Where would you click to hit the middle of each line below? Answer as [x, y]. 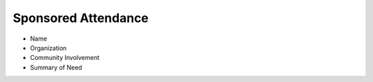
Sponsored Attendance [80, 18]
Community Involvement [65, 58]
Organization [48, 48]
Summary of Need [56, 67]
